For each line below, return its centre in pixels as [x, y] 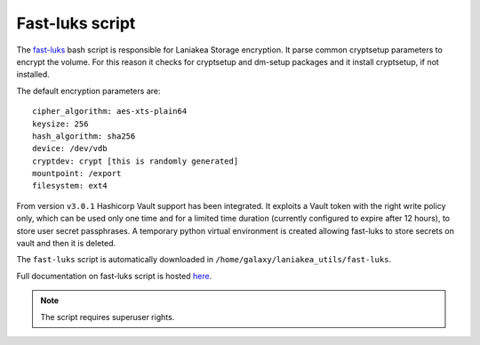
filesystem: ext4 [70, 186]
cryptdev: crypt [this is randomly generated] [136, 161]
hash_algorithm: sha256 [84, 136]
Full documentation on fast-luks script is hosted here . [114, 276]
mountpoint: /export [77, 174]
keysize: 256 [60, 124]
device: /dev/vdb [70, 148]
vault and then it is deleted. [66, 244]
